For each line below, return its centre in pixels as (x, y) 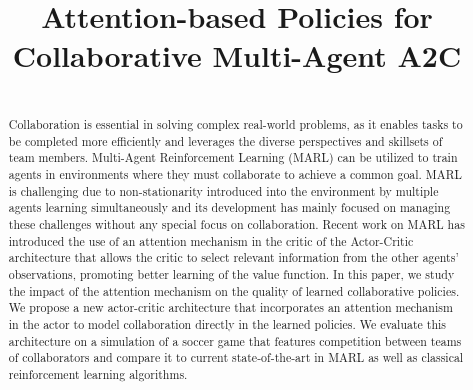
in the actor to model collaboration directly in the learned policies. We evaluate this (227, 323)
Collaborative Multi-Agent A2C (237, 55)
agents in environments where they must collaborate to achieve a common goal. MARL (235, 173)
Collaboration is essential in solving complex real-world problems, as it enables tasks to (235, 124)
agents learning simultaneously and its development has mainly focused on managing (229, 207)
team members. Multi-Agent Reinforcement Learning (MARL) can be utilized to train (233, 157)
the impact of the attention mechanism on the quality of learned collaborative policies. (234, 290)
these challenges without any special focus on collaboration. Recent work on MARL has (236, 223)
